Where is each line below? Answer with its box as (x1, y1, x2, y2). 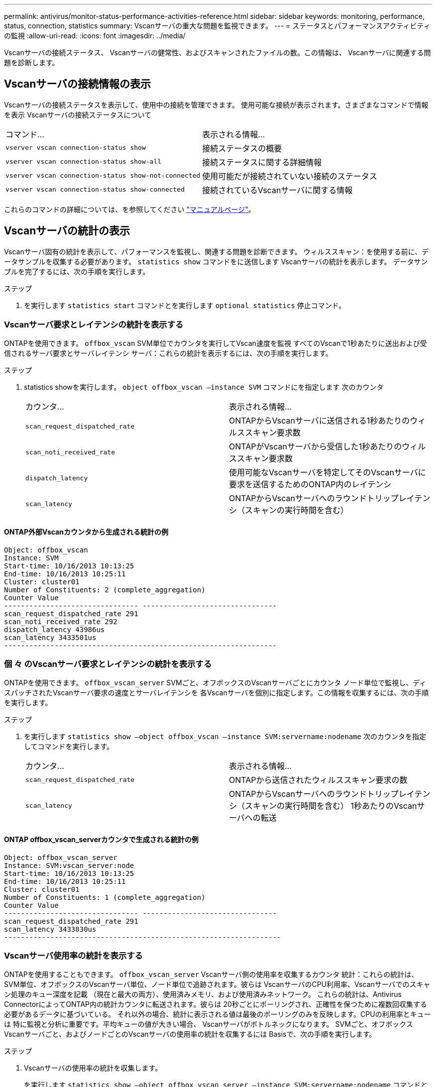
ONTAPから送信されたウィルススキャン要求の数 (229, 775, 408, 785)
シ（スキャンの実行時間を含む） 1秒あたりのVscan (229, 801, 417, 811)
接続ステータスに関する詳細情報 (202, 157, 322, 167)
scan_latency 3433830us (4, 925, 97, 933)
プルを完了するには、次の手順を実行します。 (4, 267, 150, 276)
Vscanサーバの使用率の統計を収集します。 (24, 1064, 162, 1073)
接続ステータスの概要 (202, 143, 282, 153)
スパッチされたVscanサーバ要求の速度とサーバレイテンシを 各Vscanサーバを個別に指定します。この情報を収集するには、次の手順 (4, 688, 429, 697)
